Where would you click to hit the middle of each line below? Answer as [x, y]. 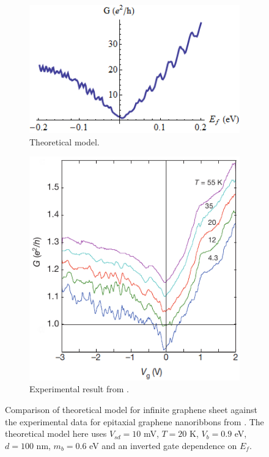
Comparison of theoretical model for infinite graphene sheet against [131, 409]
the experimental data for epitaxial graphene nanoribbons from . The [134, 421]
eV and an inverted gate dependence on [163, 445]
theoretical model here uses [56, 433]
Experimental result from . [79, 389]
